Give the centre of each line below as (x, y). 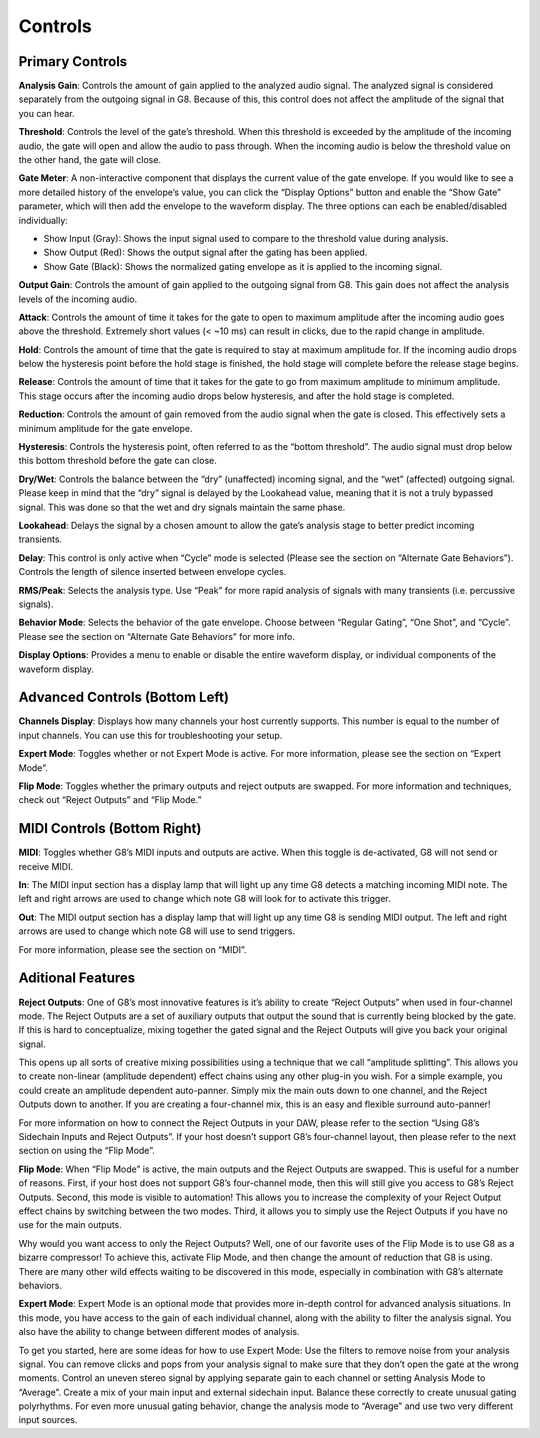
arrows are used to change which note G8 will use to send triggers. (156, 931)
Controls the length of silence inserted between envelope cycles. (152, 572)
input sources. (48, 1420)
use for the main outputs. (70, 1225)
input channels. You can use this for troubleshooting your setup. (150, 735)
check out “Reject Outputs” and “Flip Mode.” (110, 800)
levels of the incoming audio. (78, 299)
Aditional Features (77, 978)
